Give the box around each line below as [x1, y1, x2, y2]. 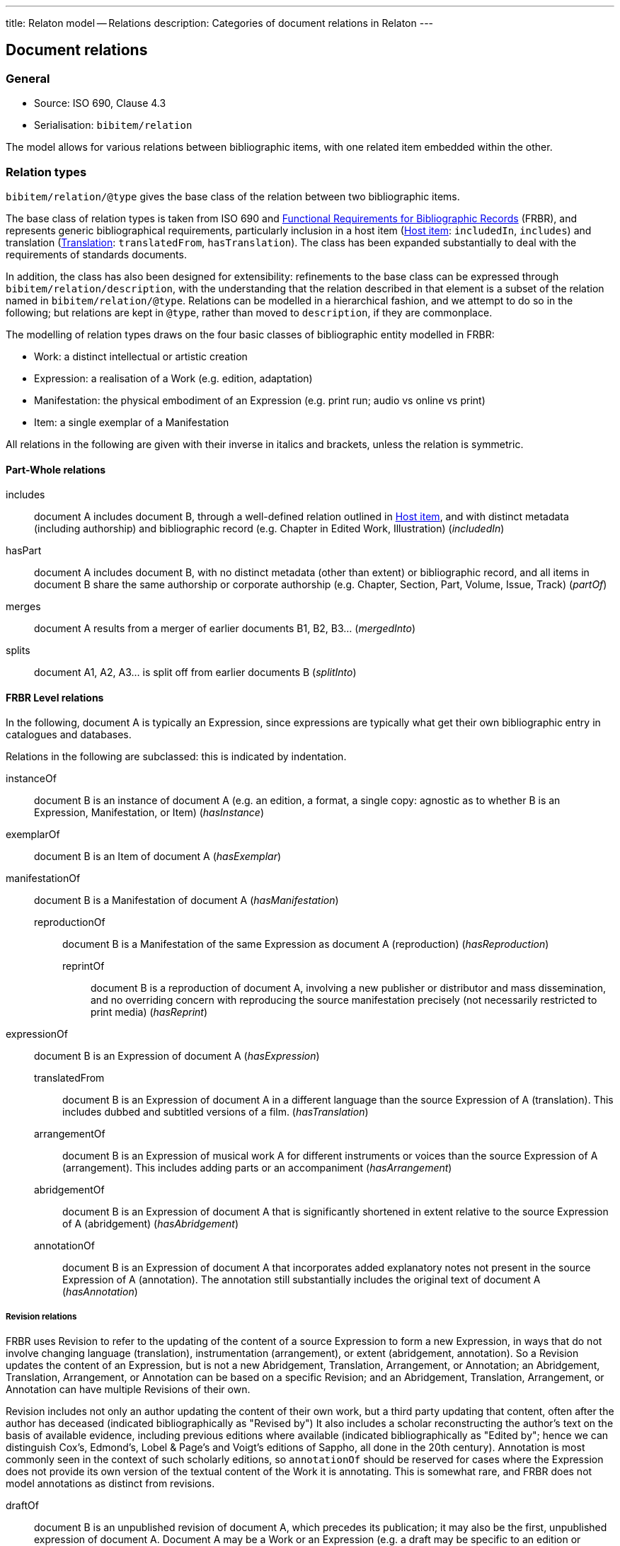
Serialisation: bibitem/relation [34, 119, 193, 132]
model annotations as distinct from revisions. [6, 1477, 215, 1490]
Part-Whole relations [6, 463, 106, 476]
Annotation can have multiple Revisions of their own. [6, 1383, 251, 1396]
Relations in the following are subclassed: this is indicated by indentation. [6, 750, 347, 763]
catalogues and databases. [6, 728, 132, 741]
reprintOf [62, 960, 105, 973]
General [6, 71, 50, 86]
